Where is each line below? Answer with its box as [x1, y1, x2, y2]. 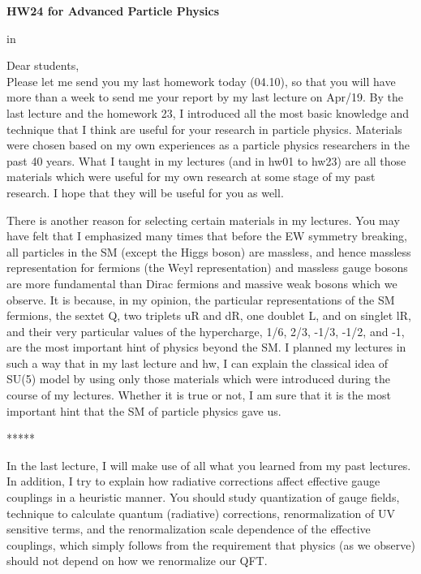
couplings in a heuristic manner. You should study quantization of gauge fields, [6, 489, 400, 506]
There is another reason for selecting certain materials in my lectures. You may [6, 211, 400, 228]
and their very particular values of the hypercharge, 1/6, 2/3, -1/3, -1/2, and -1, [6, 322, 405, 339]
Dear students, [6, 57, 79, 74]
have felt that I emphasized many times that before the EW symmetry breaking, [6, 227, 408, 244]
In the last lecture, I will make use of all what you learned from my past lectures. [6, 456, 411, 473]
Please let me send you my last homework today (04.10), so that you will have [6, 72, 396, 89]
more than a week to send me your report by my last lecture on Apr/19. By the [6, 88, 403, 106]
